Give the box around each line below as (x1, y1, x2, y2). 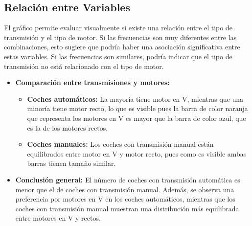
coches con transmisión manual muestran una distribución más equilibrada (15, 203, 239, 213)
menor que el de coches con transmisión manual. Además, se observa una (15, 184, 234, 194)
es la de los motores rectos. (27, 122, 108, 133)
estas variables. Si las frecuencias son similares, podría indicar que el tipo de (4, 51, 232, 61)
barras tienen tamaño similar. (27, 158, 116, 168)
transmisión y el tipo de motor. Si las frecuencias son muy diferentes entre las (4, 32, 237, 42)
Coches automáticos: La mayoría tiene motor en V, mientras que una (27, 93, 244, 104)
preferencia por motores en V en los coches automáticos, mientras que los (15, 194, 235, 204)
